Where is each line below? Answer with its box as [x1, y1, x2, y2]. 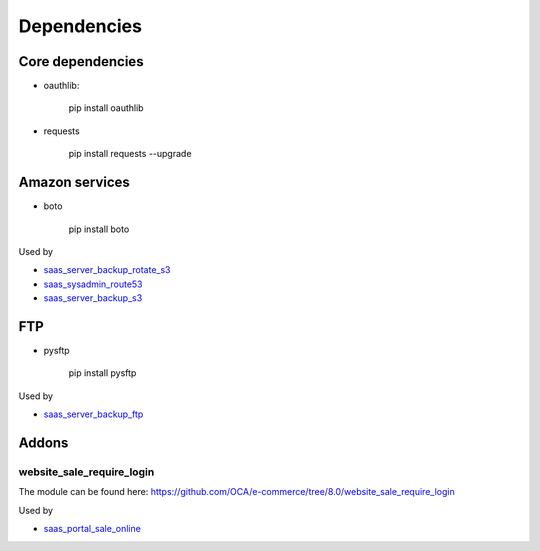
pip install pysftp [68, 367, 137, 379]
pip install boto [68, 223, 130, 235]
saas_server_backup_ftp [43, 408, 144, 420]
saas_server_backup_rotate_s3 [43, 264, 171, 276]
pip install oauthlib [68, 102, 144, 114]
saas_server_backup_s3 [43, 292, 143, 304]
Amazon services [18, 174, 130, 191]
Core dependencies [18, 53, 144, 70]
